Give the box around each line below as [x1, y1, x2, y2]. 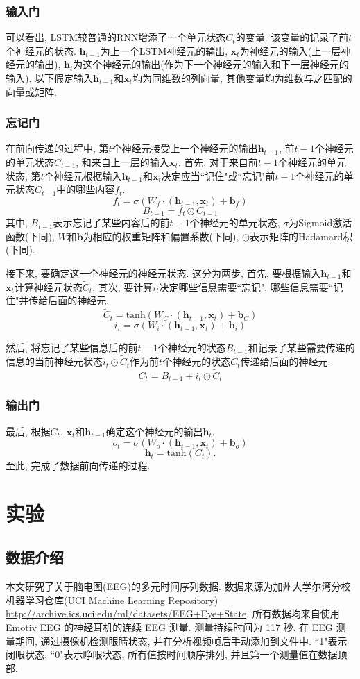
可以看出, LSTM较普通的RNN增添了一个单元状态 [6, 30, 226, 44]
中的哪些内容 [56, 182, 115, 196]
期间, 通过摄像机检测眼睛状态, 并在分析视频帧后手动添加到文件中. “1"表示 [15, 633, 348, 648]
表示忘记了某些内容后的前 [53, 215, 170, 230]
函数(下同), [6, 228, 55, 243]
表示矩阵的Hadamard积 [249, 228, 353, 243]
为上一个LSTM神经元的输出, [100, 43, 228, 58]
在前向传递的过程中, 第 [6, 141, 109, 156]
